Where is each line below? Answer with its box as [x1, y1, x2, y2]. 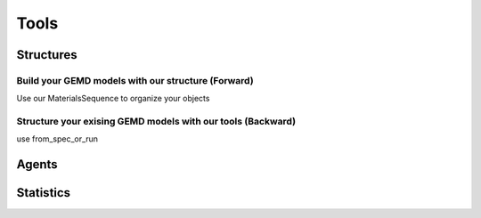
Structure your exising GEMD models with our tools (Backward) [16, 116, 297, 128]
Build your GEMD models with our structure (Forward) [16, 74, 254, 86]
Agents [16, 157, 58, 173]
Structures [16, 47, 77, 62]
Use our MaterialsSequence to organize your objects [16, 93, 210, 104]
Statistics [16, 185, 71, 200]
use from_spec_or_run [16, 133, 98, 144]
